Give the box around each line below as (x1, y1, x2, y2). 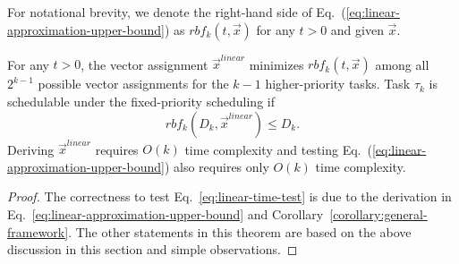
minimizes (249, 55, 304, 73)
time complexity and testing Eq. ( (184, 140, 372, 158)
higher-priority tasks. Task (265, 74, 411, 93)
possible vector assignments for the (38, 74, 229, 93)
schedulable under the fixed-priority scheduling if (7, 91, 275, 110)
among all (375, 55, 429, 73)
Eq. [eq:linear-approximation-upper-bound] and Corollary (7, 205, 324, 223)
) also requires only (164, 157, 269, 175)
